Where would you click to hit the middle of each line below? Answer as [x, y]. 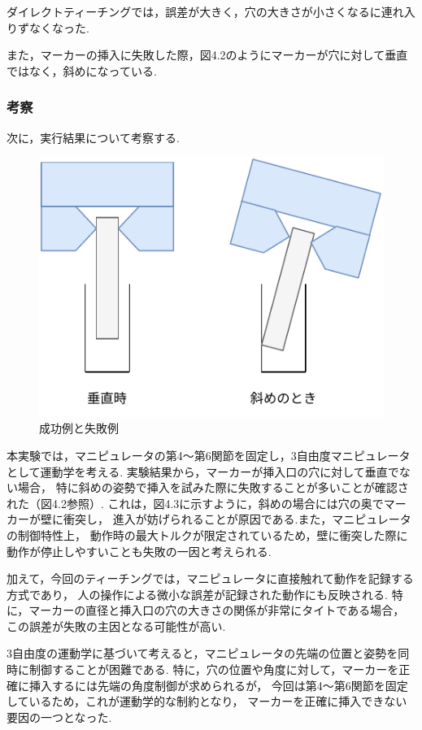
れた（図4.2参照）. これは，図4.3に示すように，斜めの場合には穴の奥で [195, 503]
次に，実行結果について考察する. [93, 137]
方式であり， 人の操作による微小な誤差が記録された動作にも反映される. [198, 594]
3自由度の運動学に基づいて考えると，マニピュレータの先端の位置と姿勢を [202, 653]
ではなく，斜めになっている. [82, 70]
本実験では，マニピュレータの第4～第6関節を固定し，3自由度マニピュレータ [209, 455]
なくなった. [59, 27]
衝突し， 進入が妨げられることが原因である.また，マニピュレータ [237, 519]
